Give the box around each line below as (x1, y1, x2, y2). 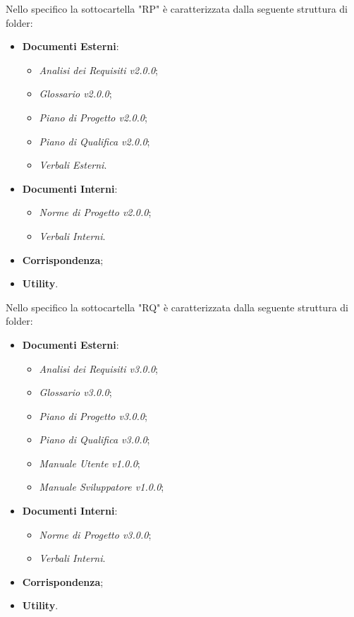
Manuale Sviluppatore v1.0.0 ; (39, 479, 164, 494)
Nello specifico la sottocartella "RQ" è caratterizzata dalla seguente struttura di (6, 299, 348, 314)
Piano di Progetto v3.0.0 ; (39, 408, 147, 423)
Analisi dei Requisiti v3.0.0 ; (39, 361, 158, 376)
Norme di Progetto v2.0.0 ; (39, 205, 152, 220)
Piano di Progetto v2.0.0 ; (39, 109, 147, 124)
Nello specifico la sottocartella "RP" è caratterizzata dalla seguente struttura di (6, 1, 348, 16)
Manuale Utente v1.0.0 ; (39, 455, 140, 470)
